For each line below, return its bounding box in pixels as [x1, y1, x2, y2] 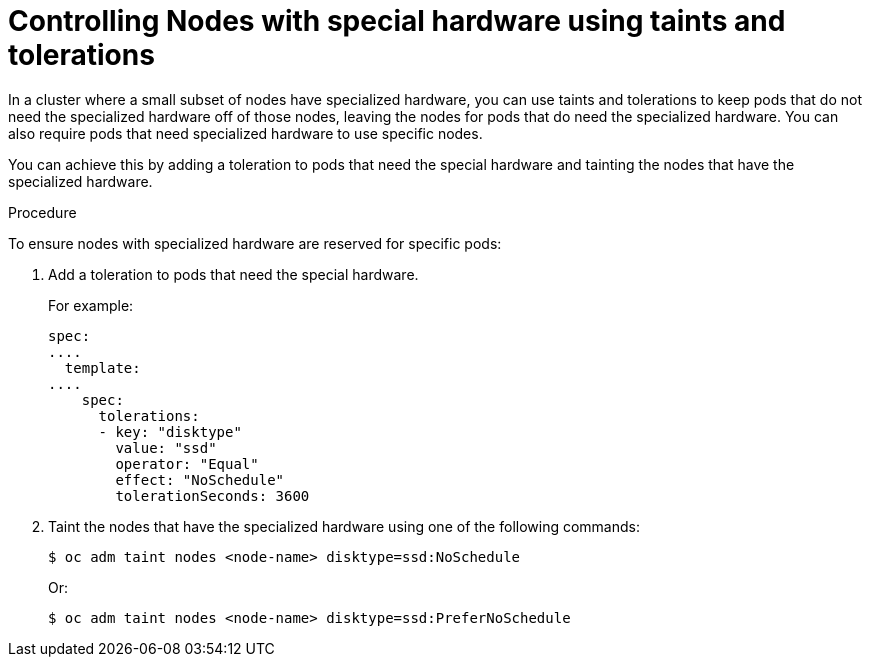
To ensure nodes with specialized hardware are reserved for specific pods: [8, 234, 502, 252]
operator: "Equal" [115, 455, 259, 472]
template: [64, 359, 141, 376]
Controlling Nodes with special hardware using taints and [8, 4, 786, 38]
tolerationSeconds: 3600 [115, 487, 310, 504]
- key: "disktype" [98, 423, 242, 440]
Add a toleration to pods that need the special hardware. [48, 265, 419, 283]
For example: [48, 296, 134, 314]
